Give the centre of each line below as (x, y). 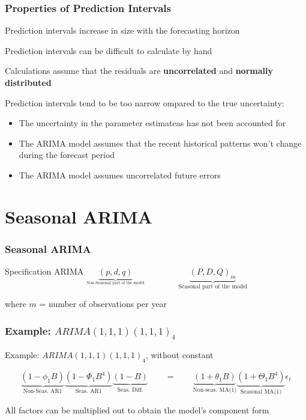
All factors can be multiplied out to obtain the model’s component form (137, 409)
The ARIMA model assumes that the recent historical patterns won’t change (160, 143)
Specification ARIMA (44, 271)
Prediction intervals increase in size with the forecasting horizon (122, 30)
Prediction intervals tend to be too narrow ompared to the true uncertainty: (145, 102)
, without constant (180, 355)
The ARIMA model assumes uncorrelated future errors (120, 175)
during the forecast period (67, 155)
